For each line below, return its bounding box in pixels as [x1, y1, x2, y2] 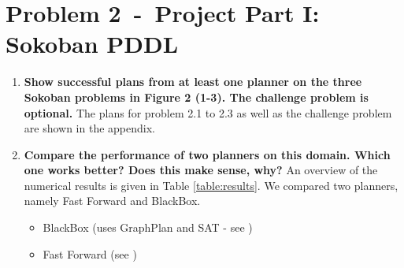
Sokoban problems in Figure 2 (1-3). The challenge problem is [24, 88, 369, 105]
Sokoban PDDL [6, 28, 179, 60]
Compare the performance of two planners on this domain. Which [24, 146, 391, 162]
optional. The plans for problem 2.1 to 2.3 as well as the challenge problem [24, 104, 392, 121]
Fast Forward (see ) [43, 245, 137, 262]
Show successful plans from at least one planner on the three [24, 73, 362, 90]
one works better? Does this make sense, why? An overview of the [24, 162, 378, 178]
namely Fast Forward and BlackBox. [24, 192, 201, 209]
